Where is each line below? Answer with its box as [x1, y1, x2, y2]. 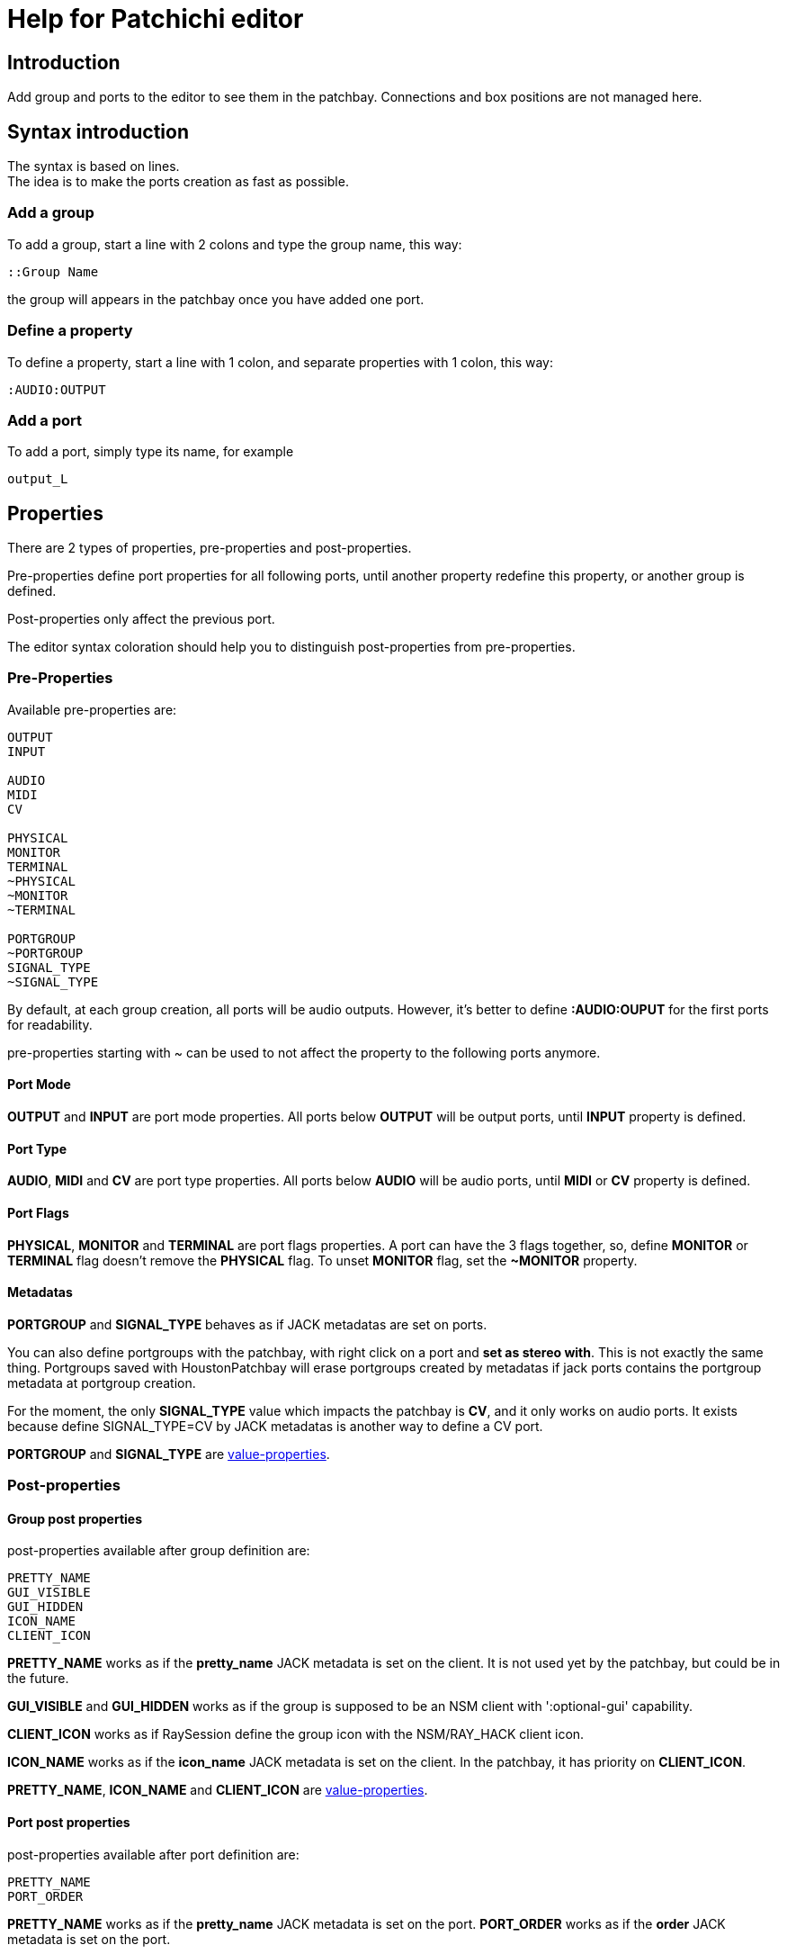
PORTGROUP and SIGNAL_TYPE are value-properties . [7, 1445, 330, 1462]
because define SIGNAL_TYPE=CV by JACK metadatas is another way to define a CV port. [7, 1418, 543, 1434]
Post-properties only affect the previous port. [7, 611, 275, 627]
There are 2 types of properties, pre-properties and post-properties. [7, 540, 412, 556]
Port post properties [7, 1814, 130, 1830]
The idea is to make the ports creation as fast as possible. [7, 174, 349, 190]
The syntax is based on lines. [7, 158, 180, 175]
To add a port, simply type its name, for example [7, 444, 294, 460]
